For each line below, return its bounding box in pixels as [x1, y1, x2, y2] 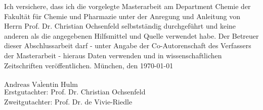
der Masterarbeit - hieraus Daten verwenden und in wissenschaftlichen [4, 50, 222, 60]
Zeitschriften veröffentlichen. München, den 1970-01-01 [4, 60, 173, 70]
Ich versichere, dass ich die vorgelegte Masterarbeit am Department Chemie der [4, 1, 251, 11]
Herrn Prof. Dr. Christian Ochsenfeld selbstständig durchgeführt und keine [4, 21, 236, 31]
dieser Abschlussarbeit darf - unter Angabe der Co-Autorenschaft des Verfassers [4, 40, 251, 51]
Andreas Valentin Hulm [4, 81, 78, 88]
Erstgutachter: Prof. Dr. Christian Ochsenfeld [4, 86, 146, 96]
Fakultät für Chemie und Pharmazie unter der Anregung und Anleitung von [4, 11, 240, 21]
